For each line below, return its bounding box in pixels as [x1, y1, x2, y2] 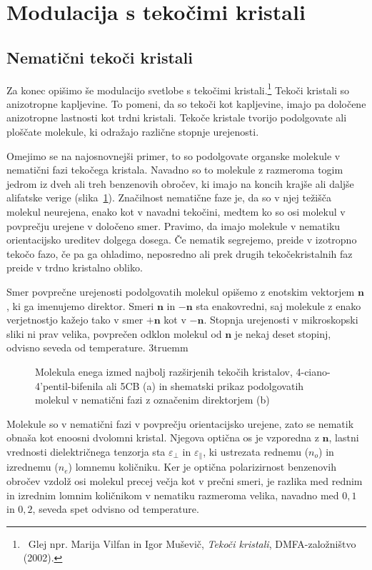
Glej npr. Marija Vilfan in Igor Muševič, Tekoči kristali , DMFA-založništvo [28, 536, 356, 551]
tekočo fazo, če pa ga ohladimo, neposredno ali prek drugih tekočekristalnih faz [6, 246, 353, 261]
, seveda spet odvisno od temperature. [32, 501, 199, 516]
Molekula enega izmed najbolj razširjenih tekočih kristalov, [35, 364, 293, 379]
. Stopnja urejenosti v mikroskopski [203, 312, 358, 327]
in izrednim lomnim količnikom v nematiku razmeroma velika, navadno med [6, 487, 339, 502]
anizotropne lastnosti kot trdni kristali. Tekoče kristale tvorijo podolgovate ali [6, 110, 347, 125]
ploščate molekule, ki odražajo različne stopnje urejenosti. [6, 124, 259, 139]
